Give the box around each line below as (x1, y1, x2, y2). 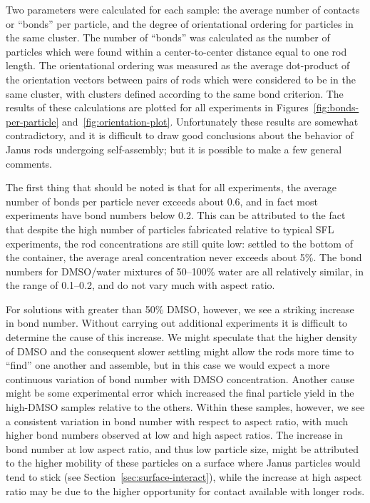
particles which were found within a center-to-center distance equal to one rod (6, 44, 347, 59)
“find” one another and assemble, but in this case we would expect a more (6, 357, 330, 372)
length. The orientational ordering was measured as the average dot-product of (6, 58, 350, 73)
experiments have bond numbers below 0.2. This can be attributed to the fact (6, 208, 346, 223)
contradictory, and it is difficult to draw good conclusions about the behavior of (6, 128, 354, 143)
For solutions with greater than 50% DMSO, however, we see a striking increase (6, 301, 354, 316)
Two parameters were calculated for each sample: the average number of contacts (6, 2, 360, 16)
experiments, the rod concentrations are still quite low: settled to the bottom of (6, 235, 353, 250)
